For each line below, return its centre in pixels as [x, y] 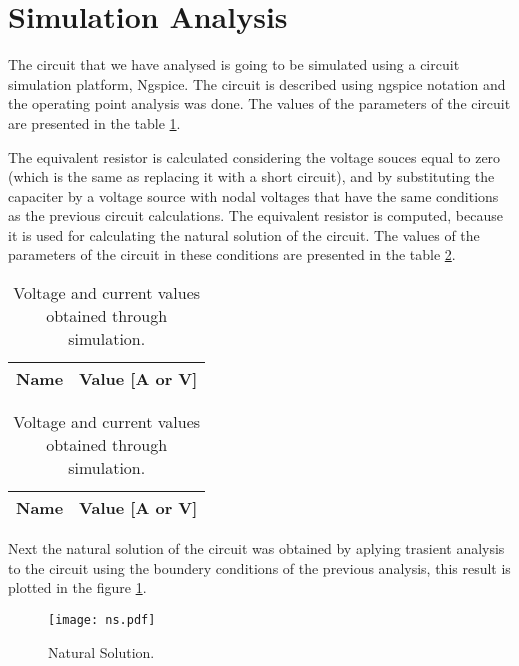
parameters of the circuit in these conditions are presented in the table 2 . [232, 254]
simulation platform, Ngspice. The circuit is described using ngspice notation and [257, 83]
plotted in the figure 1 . [77, 587]
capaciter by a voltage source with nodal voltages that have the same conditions [253, 195]
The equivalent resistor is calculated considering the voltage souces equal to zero [254, 156]
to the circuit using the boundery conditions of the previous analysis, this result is [259, 567]
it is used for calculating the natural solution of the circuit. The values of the [244, 234]
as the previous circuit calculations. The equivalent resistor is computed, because [255, 215]
